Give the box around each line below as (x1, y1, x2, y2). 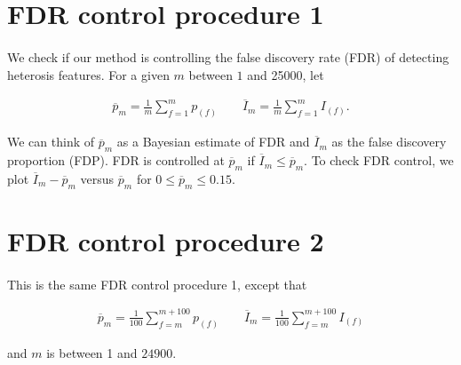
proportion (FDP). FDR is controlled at (7, 151, 225, 170)
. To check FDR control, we (304, 151, 454, 170)
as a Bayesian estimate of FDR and (116, 132, 310, 151)
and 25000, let (247, 65, 324, 83)
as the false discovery (331, 132, 447, 151)
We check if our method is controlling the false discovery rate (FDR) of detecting (7, 47, 449, 66)
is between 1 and (46, 343, 138, 361)
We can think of (7, 132, 95, 151)
